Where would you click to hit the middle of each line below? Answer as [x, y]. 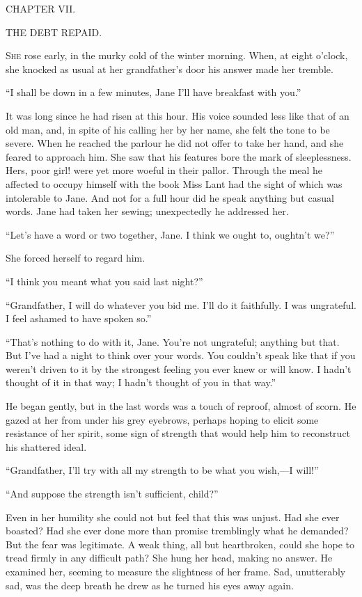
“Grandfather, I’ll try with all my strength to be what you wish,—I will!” [162, 470]
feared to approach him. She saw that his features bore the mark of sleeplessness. [179, 156]
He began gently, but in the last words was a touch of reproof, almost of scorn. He [181, 406]
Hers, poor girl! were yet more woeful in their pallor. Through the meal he [164, 170]
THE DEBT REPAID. [54, 32]
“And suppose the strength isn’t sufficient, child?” [112, 494]
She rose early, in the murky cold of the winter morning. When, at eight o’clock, [177, 55]
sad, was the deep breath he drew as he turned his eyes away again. [150, 585]
